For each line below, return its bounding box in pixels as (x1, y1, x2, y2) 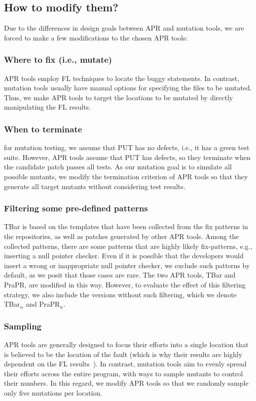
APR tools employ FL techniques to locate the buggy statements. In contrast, (4, 73, 240, 83)
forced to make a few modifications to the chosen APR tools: (4, 32, 188, 42)
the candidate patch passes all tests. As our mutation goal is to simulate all (4, 161, 232, 172)
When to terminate (4, 122, 82, 135)
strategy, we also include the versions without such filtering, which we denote (4, 289, 237, 299)
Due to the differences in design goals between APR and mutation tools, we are (4, 23, 244, 33)
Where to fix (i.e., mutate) (4, 53, 112, 66)
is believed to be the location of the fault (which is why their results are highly (4, 349, 243, 359)
